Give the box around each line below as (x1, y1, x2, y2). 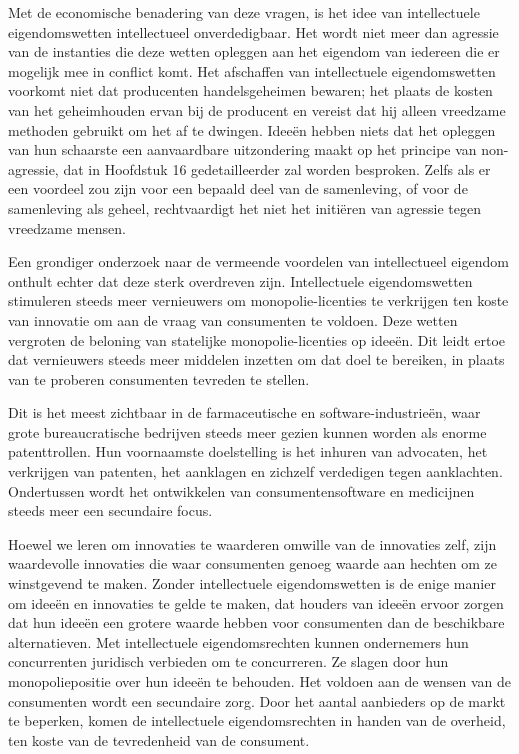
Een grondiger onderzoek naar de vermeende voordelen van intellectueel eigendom (8, 251, 509, 272)
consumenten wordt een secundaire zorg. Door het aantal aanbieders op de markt (8, 690, 506, 711)
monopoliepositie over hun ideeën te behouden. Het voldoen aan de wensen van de (8, 671, 512, 691)
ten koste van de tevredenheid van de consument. (8, 729, 310, 750)
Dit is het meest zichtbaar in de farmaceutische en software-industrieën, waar (8, 402, 481, 423)
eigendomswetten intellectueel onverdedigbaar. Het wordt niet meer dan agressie (8, 21, 499, 42)
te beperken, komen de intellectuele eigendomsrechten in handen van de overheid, (8, 710, 506, 731)
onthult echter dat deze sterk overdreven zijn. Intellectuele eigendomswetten (8, 270, 473, 291)
